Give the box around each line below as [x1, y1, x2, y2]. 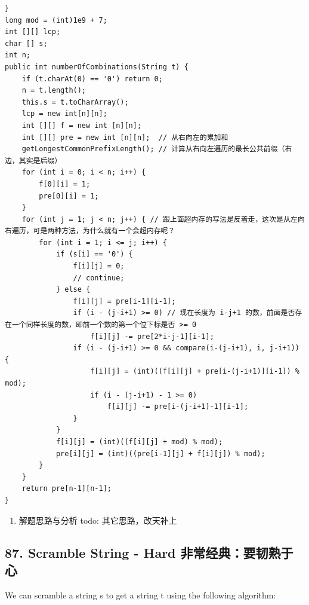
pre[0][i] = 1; [39, 191, 99, 200]
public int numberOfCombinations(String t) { [5, 62, 189, 71]
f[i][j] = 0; [73, 262, 125, 271]
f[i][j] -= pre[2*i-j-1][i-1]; [90, 332, 214, 341]
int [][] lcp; [5, 27, 61, 36]
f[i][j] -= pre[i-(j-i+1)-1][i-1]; [107, 402, 249, 411]
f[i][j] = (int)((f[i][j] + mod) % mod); [55, 437, 223, 446]
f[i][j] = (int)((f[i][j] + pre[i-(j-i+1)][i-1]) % [90, 367, 299, 376]
